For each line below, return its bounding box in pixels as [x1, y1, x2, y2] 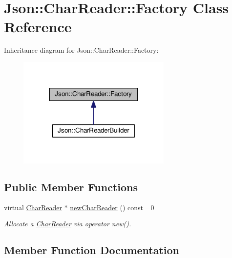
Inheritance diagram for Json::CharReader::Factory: [4, 45, 159, 55]
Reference [4, 17, 72, 37]
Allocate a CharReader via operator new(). [4, 218, 131, 229]
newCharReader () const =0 [70, 202, 154, 212]
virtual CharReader [4, 202, 62, 212]
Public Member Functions [4, 179, 138, 194]
